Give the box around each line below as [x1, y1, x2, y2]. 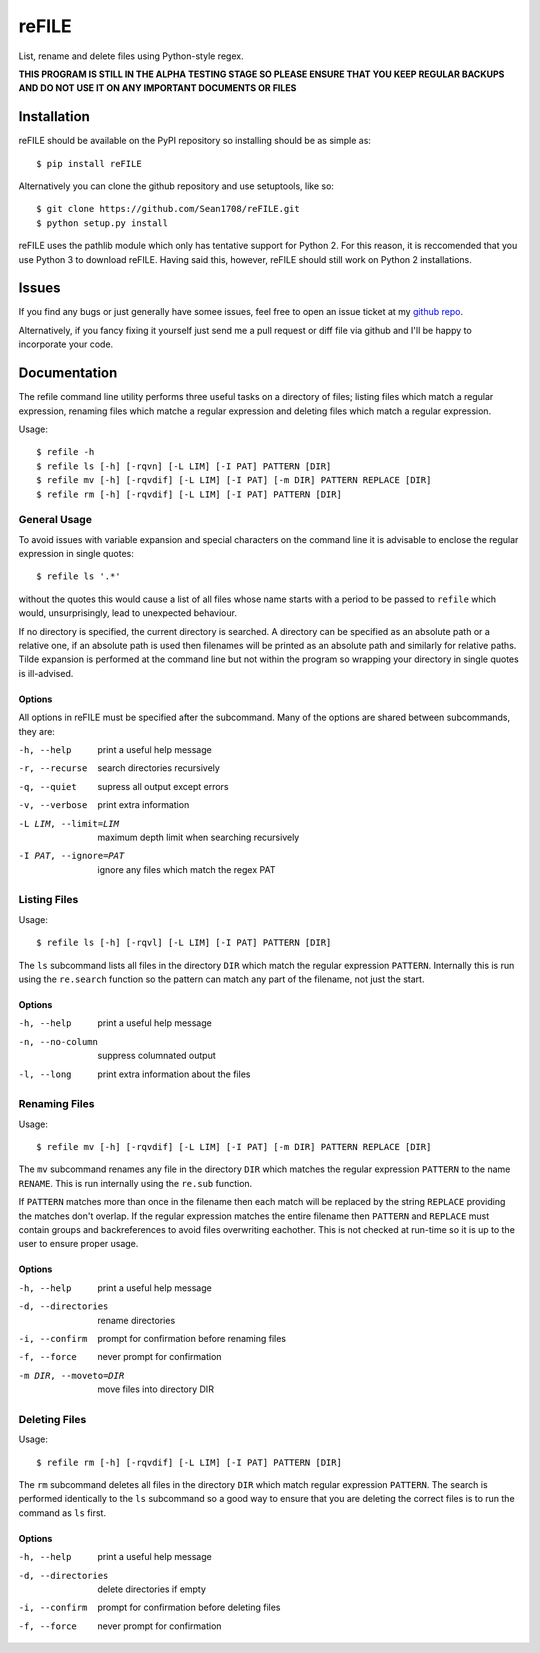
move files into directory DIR [97, 1383, 215, 1395]
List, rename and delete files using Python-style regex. [18, 50, 244, 62]
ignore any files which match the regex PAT [97, 863, 276, 875]
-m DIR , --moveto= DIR [18, 1370, 125, 1381]
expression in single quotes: [18, 548, 135, 560]
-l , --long [18, 1068, 72, 1080]
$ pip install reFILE [36, 158, 142, 169]
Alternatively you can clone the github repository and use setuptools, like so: [18, 180, 335, 192]
